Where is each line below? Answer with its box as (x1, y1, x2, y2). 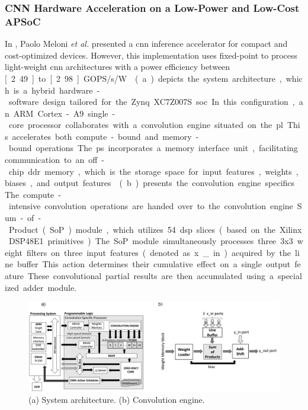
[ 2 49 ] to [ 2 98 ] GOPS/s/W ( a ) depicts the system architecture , (5, 72, 282, 84)
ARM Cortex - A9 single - (13, 107, 115, 119)
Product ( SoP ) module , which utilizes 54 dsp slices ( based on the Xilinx (8, 223, 302, 235)
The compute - (5, 188, 61, 200)
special (277, 270, 302, 282)
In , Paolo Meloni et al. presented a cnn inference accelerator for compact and (5, 37, 288, 50)
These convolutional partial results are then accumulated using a (27, 270, 274, 282)
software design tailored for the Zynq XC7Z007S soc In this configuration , (8, 95, 295, 108)
